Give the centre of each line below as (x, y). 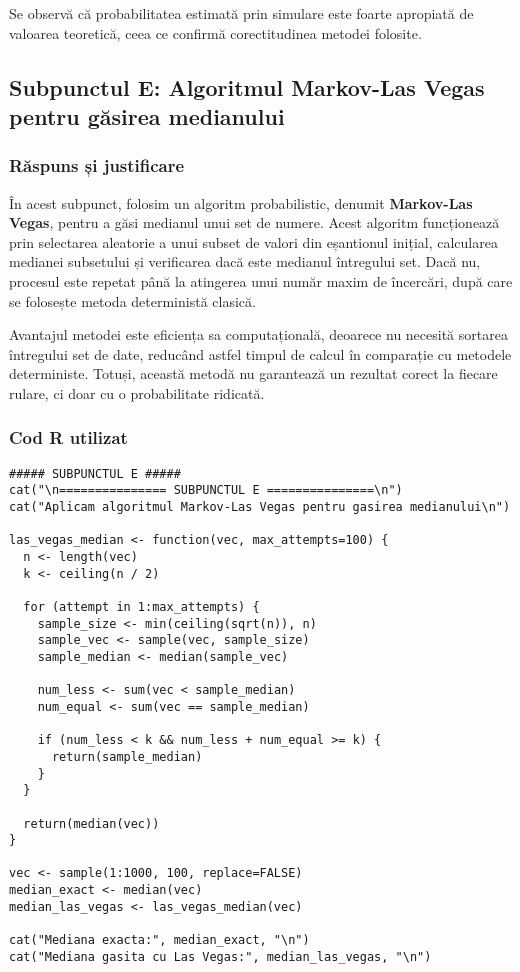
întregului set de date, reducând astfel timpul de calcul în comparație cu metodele (260, 353)
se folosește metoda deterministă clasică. (132, 300)
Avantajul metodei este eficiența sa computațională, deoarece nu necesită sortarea (258, 334)
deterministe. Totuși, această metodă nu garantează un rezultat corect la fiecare (253, 373)
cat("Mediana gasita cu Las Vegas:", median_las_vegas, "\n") (220, 956)
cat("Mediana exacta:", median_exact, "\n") (159, 940)
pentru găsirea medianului (147, 115)
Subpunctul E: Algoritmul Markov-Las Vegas (247, 86)
